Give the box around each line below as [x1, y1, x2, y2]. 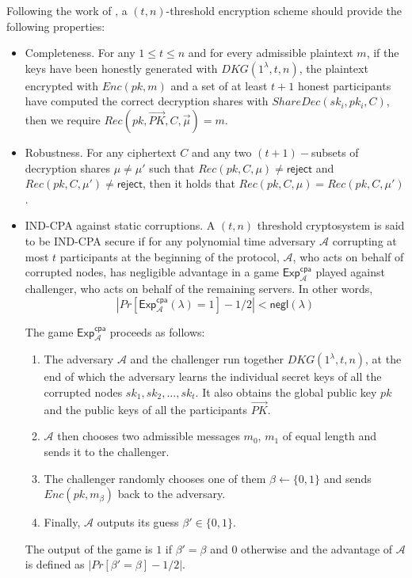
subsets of [311, 143, 359, 160]
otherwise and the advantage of [241, 540, 393, 557]
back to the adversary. [117, 485, 226, 502]
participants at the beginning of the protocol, [59, 248, 280, 264]
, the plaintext [299, 59, 368, 76]
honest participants [297, 77, 391, 93]
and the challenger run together [130, 351, 284, 367]
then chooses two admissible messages [57, 428, 240, 444]
